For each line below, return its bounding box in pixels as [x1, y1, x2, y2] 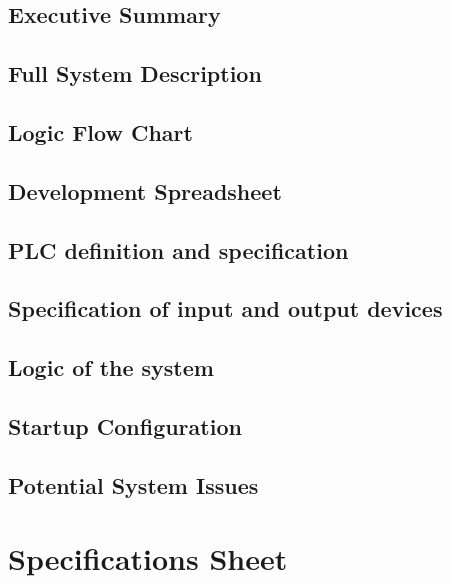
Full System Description [8, 58, 262, 89]
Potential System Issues [8, 469, 259, 500]
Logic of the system [8, 352, 214, 383]
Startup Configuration [8, 410, 242, 441]
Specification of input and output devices [8, 293, 443, 324]
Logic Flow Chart [8, 116, 193, 147]
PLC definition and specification [8, 234, 349, 265]
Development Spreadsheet [8, 175, 282, 206]
